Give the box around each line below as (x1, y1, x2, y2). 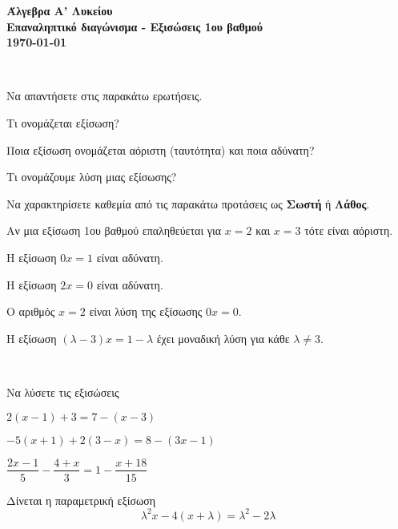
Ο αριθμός (6, 303, 55, 320)
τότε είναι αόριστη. (304, 222, 393, 239)
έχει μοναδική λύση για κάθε (156, 329, 290, 346)
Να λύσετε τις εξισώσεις (6, 383, 119, 400)
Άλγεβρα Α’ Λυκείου (6, 2, 113, 18)
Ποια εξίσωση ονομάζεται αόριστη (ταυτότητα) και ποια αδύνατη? (6, 141, 315, 158)
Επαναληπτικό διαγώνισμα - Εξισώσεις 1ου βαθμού (6, 18, 263, 34)
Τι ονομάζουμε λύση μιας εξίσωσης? (6, 168, 177, 185)
